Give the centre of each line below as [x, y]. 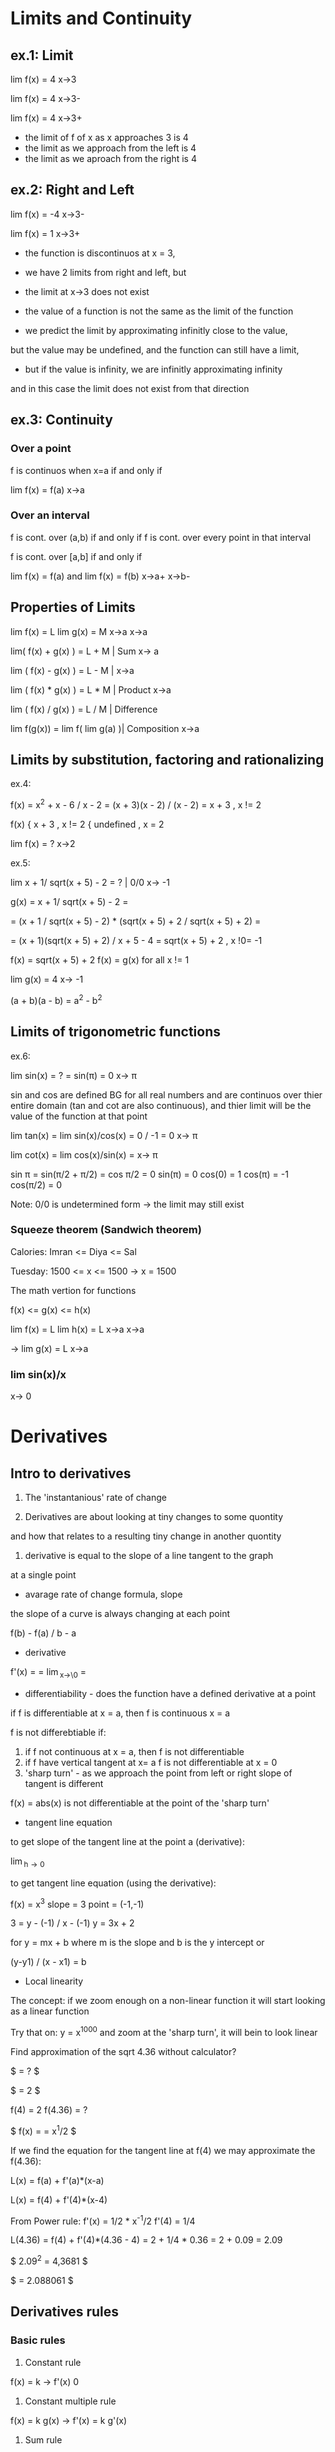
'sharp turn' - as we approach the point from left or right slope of [158, 1773]
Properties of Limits [73, 607]
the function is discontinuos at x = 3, [100, 253]
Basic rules [38, 2340]
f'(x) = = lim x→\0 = [48, 1673]
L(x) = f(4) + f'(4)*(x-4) [59, 2199]
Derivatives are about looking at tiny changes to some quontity [154, 1517]
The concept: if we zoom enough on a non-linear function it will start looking [168, 2001]
